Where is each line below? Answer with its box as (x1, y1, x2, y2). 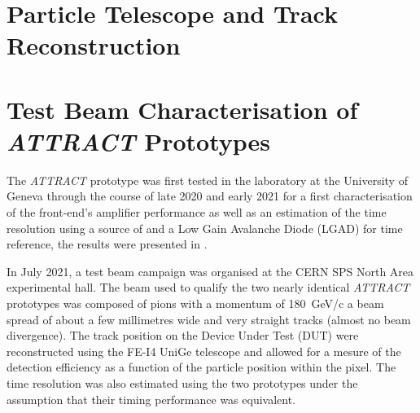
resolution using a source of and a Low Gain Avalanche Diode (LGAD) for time (7, 219, 403, 236)
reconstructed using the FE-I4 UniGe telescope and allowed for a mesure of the (7, 342, 401, 359)
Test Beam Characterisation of (7, 92, 358, 125)
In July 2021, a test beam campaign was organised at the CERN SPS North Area (7, 262, 414, 279)
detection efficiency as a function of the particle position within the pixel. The (7, 358, 396, 376)
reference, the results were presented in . (7, 235, 208, 253)
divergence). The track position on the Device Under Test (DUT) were (7, 327, 359, 344)
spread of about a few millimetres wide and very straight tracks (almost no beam (7, 310, 411, 327)
